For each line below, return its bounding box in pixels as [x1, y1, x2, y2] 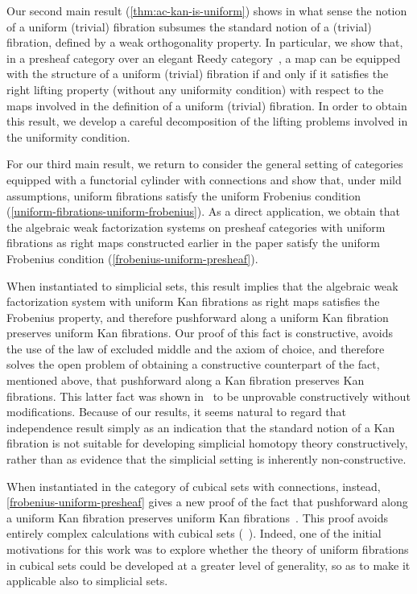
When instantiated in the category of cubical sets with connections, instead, [6, 477, 381, 494]
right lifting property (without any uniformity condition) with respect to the [6, 80, 384, 97]
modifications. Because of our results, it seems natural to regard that [6, 403, 347, 420]
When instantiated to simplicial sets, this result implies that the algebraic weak [6, 277, 398, 294]
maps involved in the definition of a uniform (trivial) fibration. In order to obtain [6, 97, 407, 113]
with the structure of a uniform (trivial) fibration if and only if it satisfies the [6, 65, 389, 82]
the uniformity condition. [6, 128, 130, 145]
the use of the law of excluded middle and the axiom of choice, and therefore [6, 340, 385, 357]
